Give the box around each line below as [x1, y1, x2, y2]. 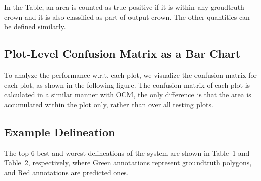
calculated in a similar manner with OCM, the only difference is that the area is [4, 89, 251, 100]
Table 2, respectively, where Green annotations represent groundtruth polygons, [4, 157, 252, 168]
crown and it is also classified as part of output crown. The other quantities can [4, 11, 250, 22]
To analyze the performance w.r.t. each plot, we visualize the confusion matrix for [4, 70, 257, 80]
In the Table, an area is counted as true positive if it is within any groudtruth [4, 2, 244, 12]
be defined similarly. [4, 21, 66, 32]
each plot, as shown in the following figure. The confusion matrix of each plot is [4, 79, 250, 90]
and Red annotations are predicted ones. [4, 167, 129, 177]
